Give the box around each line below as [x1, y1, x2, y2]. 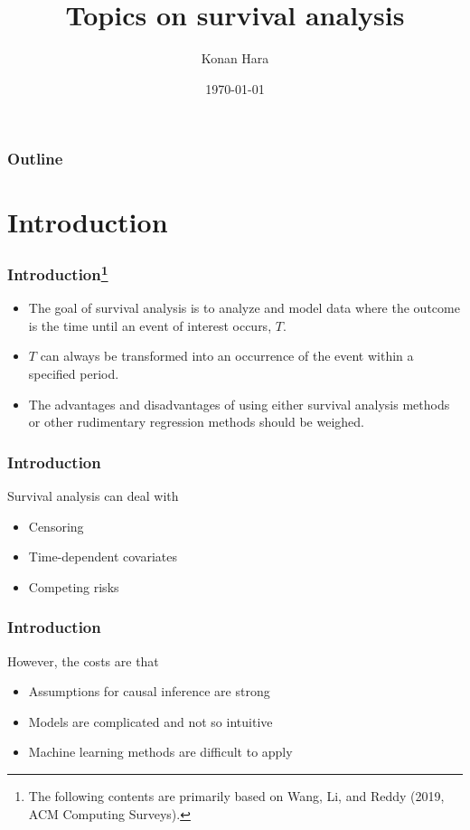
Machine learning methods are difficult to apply [28, 742, 293, 761]
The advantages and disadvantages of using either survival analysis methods [28, 394, 450, 413]
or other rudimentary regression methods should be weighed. [28, 412, 364, 431]
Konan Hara [201, 49, 269, 68]
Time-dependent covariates [28, 547, 178, 566]
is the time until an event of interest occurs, [28, 316, 272, 335]
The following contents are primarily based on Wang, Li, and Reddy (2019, [28, 787, 445, 806]
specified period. [28, 364, 119, 383]
